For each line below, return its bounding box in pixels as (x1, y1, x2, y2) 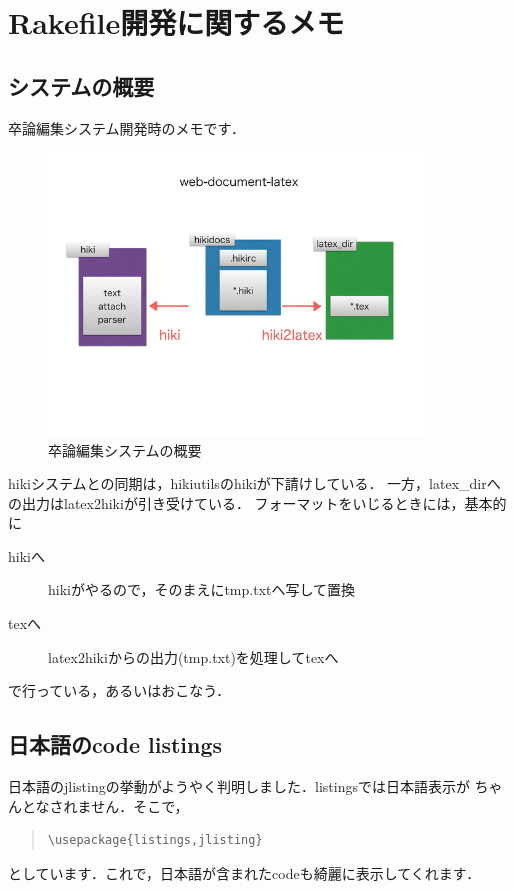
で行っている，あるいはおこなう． (8, 680, 231, 701)
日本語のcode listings (8, 729, 223, 760)
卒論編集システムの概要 (48, 439, 202, 460)
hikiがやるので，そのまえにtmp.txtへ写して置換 (48, 579, 356, 600)
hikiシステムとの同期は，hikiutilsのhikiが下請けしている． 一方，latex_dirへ (8, 473, 501, 494)
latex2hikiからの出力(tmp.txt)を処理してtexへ (48, 646, 339, 667)
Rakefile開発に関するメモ (8, 2, 345, 43)
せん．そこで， (91, 795, 189, 816)
